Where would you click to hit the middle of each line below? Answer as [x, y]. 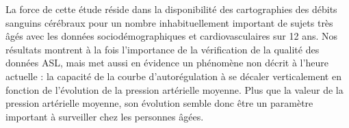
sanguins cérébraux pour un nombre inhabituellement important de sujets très [169, 22]
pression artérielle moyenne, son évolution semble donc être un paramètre [159, 103]
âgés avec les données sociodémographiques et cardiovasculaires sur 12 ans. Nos [172, 36]
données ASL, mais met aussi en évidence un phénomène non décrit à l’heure [167, 63]
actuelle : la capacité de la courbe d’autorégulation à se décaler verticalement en [173, 76]
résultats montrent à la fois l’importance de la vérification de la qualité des [163, 49]
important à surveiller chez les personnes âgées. [105, 116]
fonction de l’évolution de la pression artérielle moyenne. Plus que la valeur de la [174, 89]
